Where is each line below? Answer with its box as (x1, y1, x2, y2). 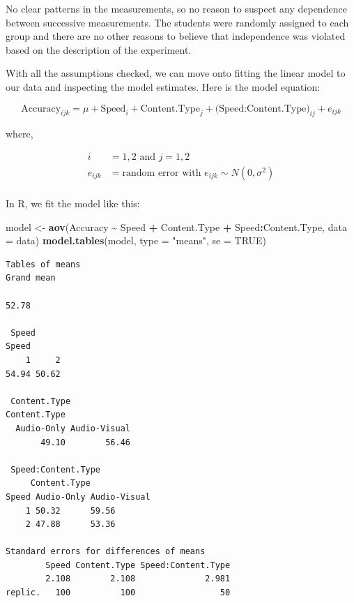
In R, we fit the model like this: (6, 196, 140, 211)
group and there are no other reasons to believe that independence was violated (6, 29, 346, 43)
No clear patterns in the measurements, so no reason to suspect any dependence (6, 1, 347, 15)
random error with (122, 168, 201, 178)
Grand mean (6, 273, 56, 283)
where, (6, 126, 33, 141)
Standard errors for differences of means (6, 546, 206, 557)
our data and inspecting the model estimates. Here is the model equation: (6, 79, 321, 94)
